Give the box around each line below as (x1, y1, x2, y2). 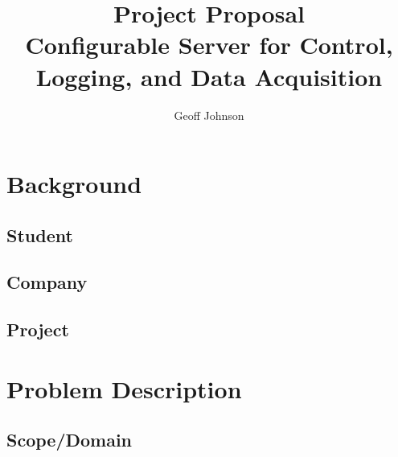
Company (6, 270, 88, 294)
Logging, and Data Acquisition (35, 60, 383, 93)
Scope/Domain (6, 427, 133, 452)
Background (6, 167, 142, 200)
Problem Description (6, 372, 242, 405)
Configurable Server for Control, (25, 28, 393, 61)
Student (6, 222, 73, 247)
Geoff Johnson (174, 106, 244, 123)
